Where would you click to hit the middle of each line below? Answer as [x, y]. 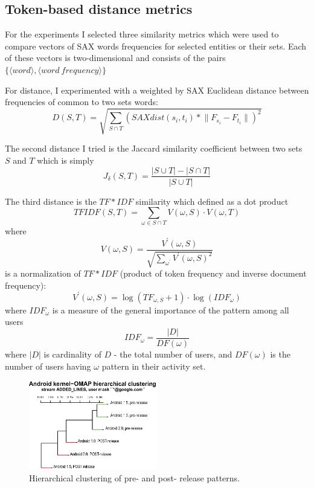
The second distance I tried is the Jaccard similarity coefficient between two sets [154, 148]
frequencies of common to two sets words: [82, 102]
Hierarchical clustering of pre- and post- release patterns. [134, 478]
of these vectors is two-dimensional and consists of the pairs [115, 58]
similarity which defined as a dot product [212, 201]
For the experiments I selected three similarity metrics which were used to [142, 34]
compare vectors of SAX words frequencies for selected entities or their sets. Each [156, 46]
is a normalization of [43, 273]
